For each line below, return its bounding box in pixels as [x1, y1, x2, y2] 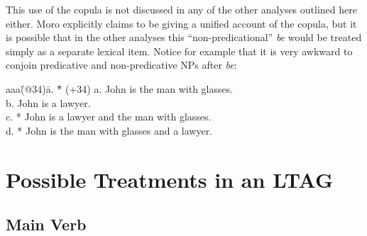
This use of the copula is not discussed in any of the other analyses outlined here [6, 2, 357, 16]
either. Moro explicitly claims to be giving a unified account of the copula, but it [6, 16, 357, 30]
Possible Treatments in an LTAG [6, 164, 334, 193]
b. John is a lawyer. [6, 95, 91, 110]
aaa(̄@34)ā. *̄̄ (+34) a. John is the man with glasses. [6, 81, 234, 96]
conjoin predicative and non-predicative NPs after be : [6, 57, 237, 72]
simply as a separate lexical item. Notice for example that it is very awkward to [6, 43, 353, 58]
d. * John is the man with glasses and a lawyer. [6, 123, 213, 137]
